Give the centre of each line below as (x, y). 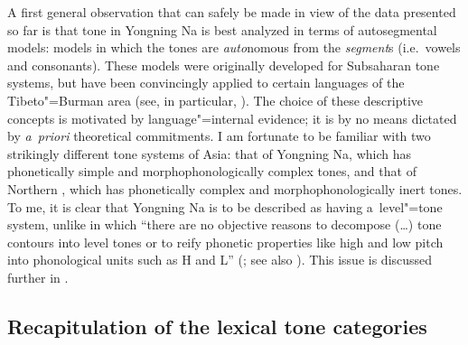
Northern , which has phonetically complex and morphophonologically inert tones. (235, 188)
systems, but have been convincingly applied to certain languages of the (206, 83)
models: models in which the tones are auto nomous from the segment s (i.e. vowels (234, 47)
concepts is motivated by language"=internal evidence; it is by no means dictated (232, 118)
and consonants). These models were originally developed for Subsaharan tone (224, 65)
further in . (38, 277)
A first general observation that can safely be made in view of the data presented (232, 12)
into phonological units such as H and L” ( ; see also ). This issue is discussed (220, 260)
